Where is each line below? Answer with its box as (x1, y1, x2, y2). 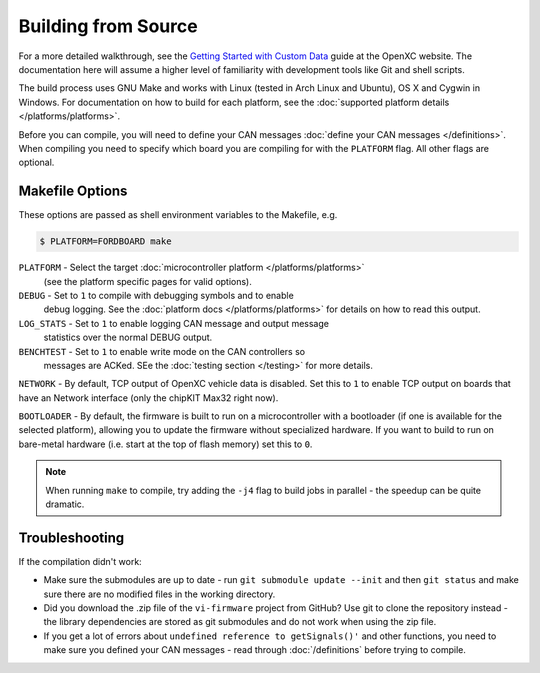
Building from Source (18, 15, 199, 37)
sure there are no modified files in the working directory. (43, 588, 276, 600)
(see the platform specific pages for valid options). (43, 275, 252, 287)
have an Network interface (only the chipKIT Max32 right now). (18, 391, 279, 404)
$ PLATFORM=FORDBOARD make (39, 236, 172, 247)
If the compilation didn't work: (18, 555, 142, 567)
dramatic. (45, 498, 85, 510)
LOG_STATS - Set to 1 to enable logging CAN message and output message (18, 317, 330, 329)
